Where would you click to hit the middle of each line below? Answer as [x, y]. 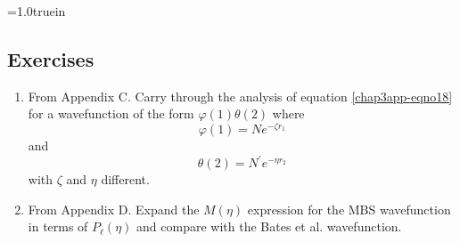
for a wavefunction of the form [111, 113]
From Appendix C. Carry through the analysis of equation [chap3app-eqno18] [240, 96]
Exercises [51, 58]
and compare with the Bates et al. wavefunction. [269, 226]
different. [125, 179]
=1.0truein [37, 11]
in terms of [58, 226]
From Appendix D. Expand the [114, 209]
